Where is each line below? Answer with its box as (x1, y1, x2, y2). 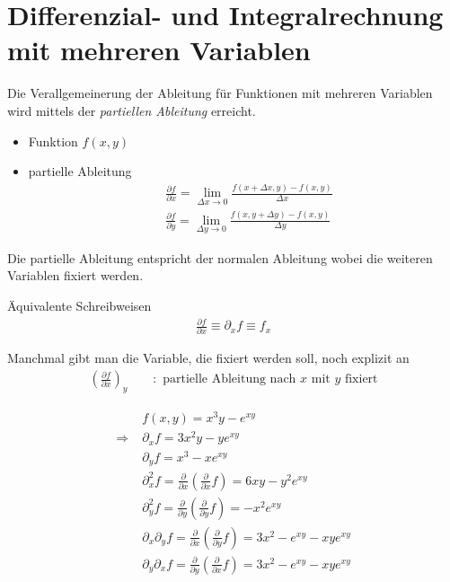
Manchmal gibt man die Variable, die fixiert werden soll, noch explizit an (7, 348, 410, 367)
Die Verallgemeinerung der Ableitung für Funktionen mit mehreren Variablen (7, 84, 433, 102)
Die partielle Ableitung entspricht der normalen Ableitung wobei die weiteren (7, 248, 433, 267)
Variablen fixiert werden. (7, 266, 144, 285)
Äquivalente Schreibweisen (7, 296, 152, 314)
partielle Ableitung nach (163, 373, 296, 386)
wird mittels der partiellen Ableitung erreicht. (7, 101, 256, 119)
